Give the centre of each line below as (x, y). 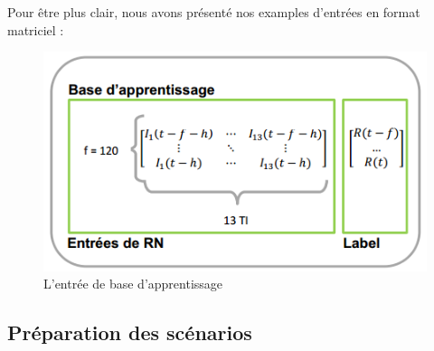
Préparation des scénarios (130, 332)
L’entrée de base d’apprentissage (133, 284)
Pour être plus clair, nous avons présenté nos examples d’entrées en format (214, 12)
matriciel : (36, 29)
